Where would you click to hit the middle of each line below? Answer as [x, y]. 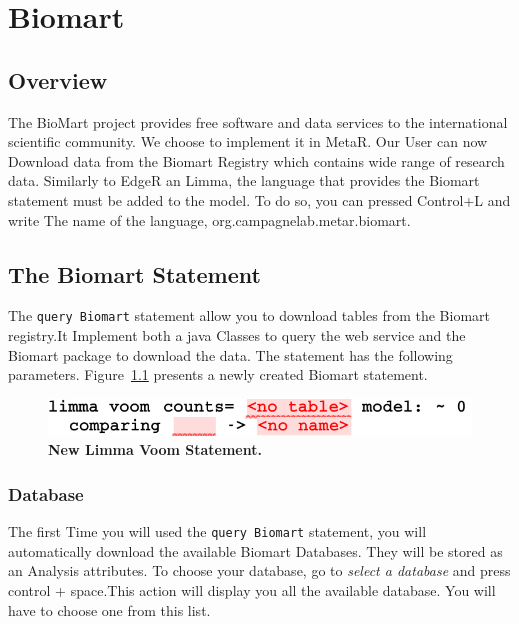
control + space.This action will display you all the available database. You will [252, 590]
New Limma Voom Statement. [155, 449]
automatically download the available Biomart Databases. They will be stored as [255, 550]
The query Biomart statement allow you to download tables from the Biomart [249, 315]
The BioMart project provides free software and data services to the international [258, 121]
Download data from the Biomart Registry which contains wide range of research [256, 160]
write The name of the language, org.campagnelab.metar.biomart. [209, 219]
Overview [58, 79]
